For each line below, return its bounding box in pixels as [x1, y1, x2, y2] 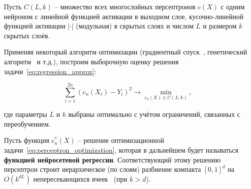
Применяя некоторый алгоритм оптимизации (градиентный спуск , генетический [4, 47, 247, 57]
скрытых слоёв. [4, 30, 50, 40]
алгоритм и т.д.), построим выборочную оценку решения [4, 56, 179, 66]
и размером [203, 21, 237, 31]
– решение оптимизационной [78, 135, 164, 145]
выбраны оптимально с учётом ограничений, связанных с [68, 109, 241, 119]
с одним [220, 1, 245, 11]
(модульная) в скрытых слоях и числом [75, 21, 194, 31]
